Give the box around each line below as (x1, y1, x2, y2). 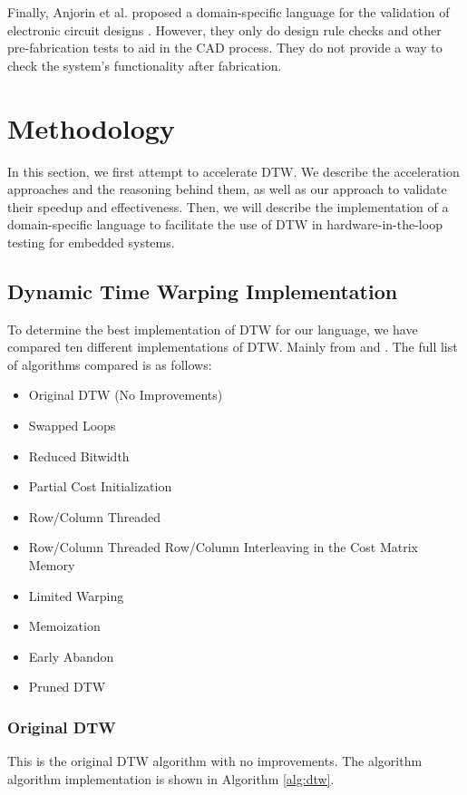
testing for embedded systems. (7, 232, 175, 251)
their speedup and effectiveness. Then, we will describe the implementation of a (7, 197, 449, 216)
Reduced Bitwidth (28, 446, 130, 465)
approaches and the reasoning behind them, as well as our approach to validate (7, 179, 447, 199)
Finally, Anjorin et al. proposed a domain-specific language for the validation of (7, 3, 450, 21)
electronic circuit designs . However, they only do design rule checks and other (7, 20, 442, 39)
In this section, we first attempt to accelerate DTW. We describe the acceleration (7, 161, 460, 180)
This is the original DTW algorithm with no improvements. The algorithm (7, 751, 423, 771)
